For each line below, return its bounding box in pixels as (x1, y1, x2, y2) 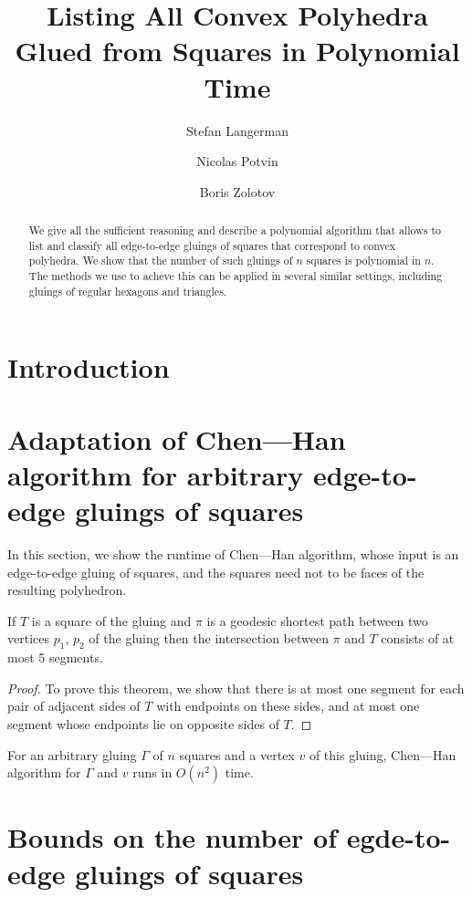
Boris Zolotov (199, 182, 276, 201)
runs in (132, 763, 173, 782)
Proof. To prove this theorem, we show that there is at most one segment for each (7, 678, 465, 697)
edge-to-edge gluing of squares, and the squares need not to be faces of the (7, 562, 425, 581)
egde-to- (346, 819, 451, 856)
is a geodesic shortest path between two (206, 610, 428, 630)
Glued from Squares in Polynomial (15, 32, 460, 69)
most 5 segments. (7, 648, 103, 667)
